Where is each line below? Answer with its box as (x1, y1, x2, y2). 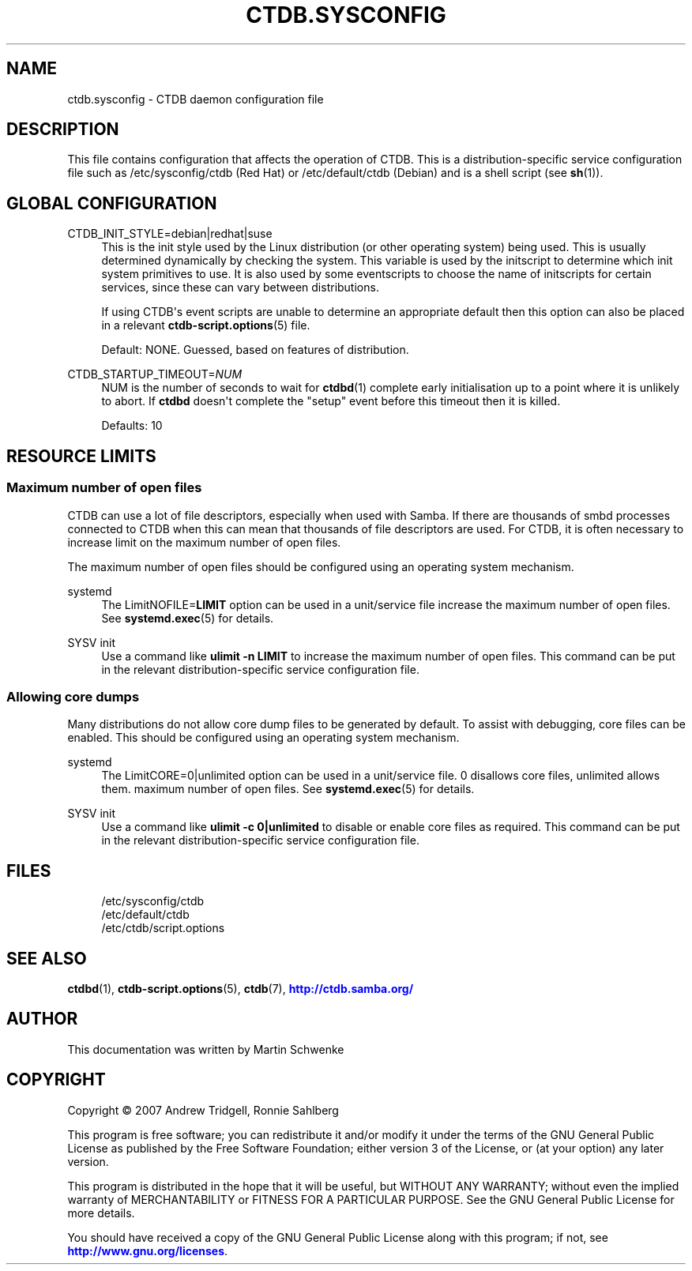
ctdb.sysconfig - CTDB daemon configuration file (67, 92, 324, 106)
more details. (67, 1205, 135, 1220)
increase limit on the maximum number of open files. (67, 535, 341, 549)
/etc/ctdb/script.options (101, 921, 225, 935)
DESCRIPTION (6, 119, 119, 140)
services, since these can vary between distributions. (101, 280, 379, 295)
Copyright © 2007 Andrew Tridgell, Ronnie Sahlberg (67, 1103, 339, 1117)
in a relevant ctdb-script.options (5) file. (101, 318, 310, 333)
